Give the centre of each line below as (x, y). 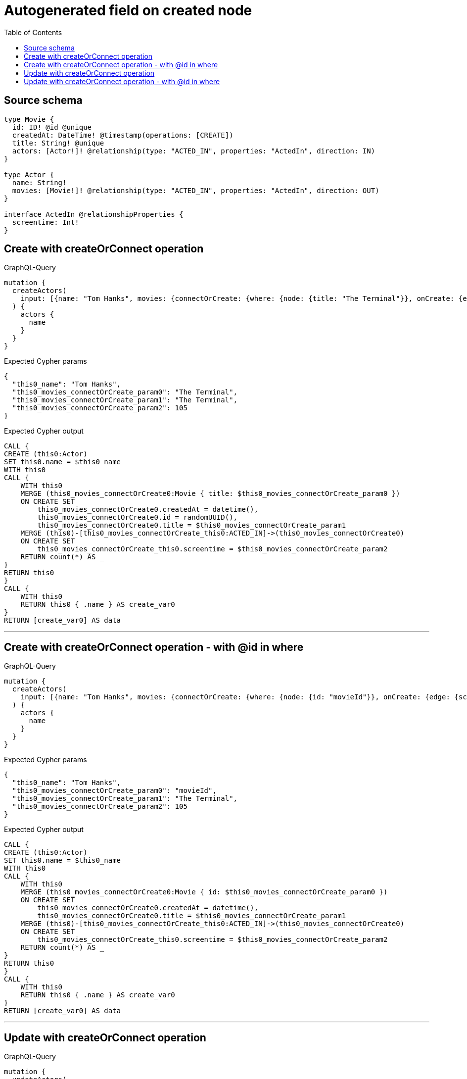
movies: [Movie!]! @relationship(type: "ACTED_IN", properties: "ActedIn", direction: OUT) (196, 190)
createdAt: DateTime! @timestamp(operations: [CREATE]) (123, 135)
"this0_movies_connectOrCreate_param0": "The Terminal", (125, 392)
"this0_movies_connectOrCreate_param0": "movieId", (114, 791)
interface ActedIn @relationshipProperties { (94, 214)
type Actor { (29, 174)
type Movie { (29, 119)
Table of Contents (33, 32)
